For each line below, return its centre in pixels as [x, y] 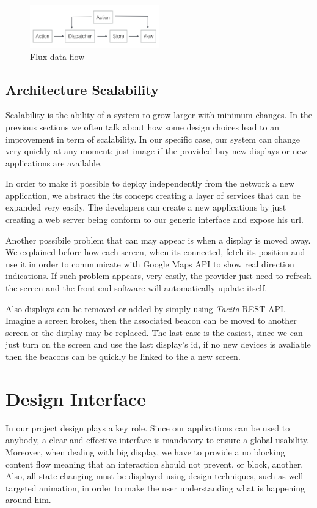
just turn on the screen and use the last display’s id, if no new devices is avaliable [158, 344]
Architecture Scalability [82, 89]
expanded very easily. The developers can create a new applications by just [146, 207]
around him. [28, 500]
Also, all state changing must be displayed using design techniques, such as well [155, 476]
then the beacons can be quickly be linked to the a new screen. [123, 357]
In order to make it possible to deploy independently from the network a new [150, 183]
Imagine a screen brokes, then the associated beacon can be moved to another [151, 320]
